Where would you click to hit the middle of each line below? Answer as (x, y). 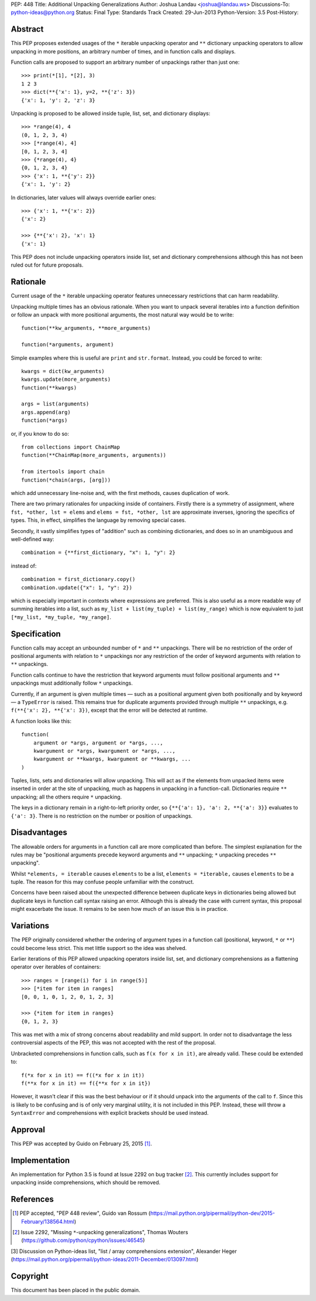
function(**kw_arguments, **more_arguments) (86, 328)
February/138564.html (48, 1221)
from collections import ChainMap (71, 447)
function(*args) (44, 421)
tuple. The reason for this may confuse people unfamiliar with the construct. (102, 882)
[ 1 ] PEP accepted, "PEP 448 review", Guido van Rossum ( (82, 1213)
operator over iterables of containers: (56, 967)
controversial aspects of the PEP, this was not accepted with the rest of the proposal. (114, 1043)
